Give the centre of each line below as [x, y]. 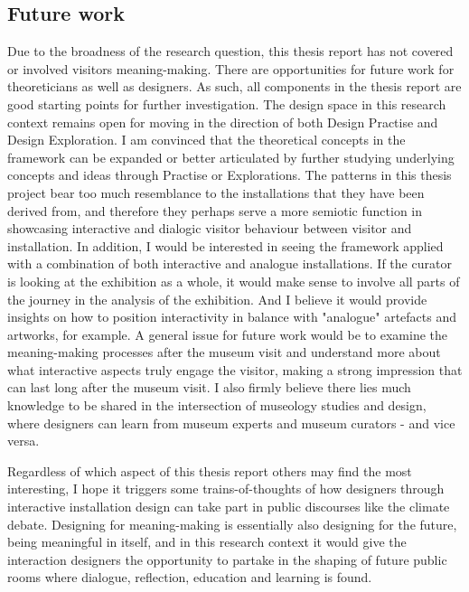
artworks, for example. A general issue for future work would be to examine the [227, 334]
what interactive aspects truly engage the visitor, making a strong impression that [235, 369]
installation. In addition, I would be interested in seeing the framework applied [225, 245]
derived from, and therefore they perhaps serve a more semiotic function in [215, 210]
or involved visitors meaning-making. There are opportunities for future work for [231, 68]
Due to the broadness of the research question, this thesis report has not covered [230, 51]
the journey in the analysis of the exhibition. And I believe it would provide [217, 299]
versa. [23, 441]
